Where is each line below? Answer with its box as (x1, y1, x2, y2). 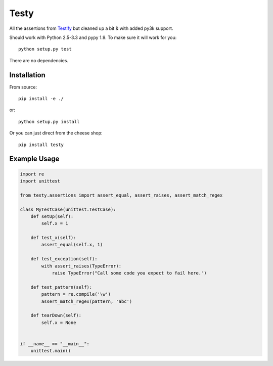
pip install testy (18, 142, 64, 148)
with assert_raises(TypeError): (41, 263, 121, 269)
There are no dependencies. (9, 57, 68, 63)
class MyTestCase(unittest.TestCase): (20, 206, 116, 212)
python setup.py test (18, 46, 72, 52)
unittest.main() (30, 348, 71, 354)
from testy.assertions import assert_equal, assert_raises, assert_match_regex (20, 192, 223, 198)
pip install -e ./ (18, 96, 64, 102)
